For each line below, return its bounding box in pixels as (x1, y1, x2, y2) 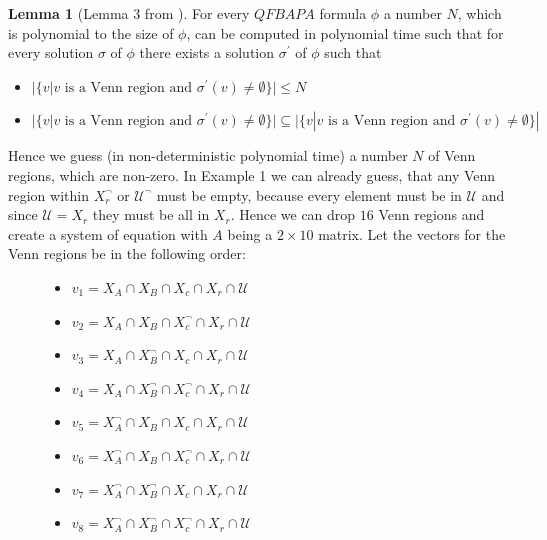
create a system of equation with (8, 223, 208, 244)
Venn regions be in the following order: (8, 243, 246, 264)
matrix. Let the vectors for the (318, 223, 506, 244)
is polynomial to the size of (8, 22, 174, 43)
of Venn (428, 145, 476, 166)
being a (227, 223, 273, 244)
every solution (8, 42, 94, 63)
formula (319, 3, 367, 23)
